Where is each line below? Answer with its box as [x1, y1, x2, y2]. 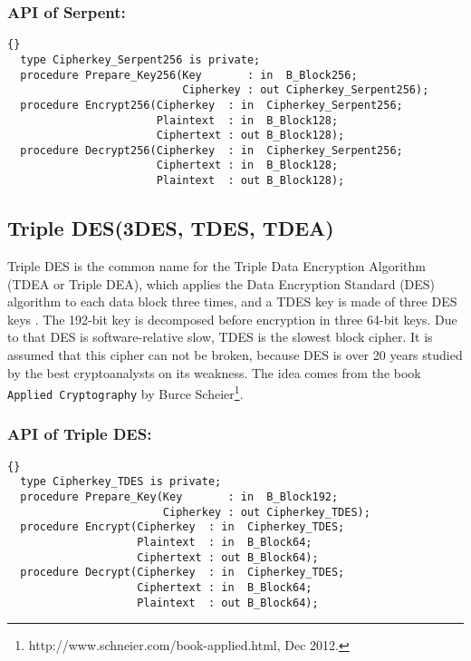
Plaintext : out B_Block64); [137, 596, 319, 609]
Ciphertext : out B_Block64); [137, 550, 319, 564]
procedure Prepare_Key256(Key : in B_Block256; [20, 68, 358, 82]
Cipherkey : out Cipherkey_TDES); [162, 505, 370, 519]
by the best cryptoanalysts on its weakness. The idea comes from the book [7, 363, 421, 382]
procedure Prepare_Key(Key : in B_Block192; [20, 490, 339, 503]
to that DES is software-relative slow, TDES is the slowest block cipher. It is [7, 327, 433, 346]
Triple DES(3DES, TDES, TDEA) [7, 214, 334, 242]
